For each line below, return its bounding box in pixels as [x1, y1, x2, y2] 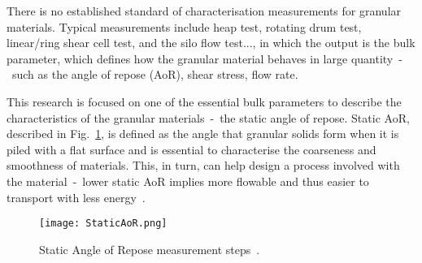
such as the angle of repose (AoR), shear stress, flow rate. [11, 66, 298, 83]
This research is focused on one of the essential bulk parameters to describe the [7, 93, 402, 110]
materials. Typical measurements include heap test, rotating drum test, [7, 18, 362, 35]
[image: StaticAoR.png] [39, 218, 167, 230]
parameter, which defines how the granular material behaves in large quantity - [7, 50, 402, 67]
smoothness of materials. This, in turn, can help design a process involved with [7, 157, 400, 174]
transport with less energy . [7, 188, 146, 205]
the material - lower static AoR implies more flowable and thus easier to [7, 172, 369, 189]
